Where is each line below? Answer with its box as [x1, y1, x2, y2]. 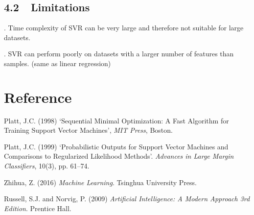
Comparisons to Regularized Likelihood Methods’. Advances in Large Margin [4, 151, 234, 161]
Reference [4, 87, 72, 107]
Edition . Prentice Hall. [4, 203, 71, 213]
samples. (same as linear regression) [4, 58, 111, 68]
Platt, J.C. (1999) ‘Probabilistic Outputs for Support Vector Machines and [4, 141, 229, 151]
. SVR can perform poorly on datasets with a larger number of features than [4, 48, 234, 59]
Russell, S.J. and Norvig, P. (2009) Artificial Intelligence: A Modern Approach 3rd [4, 193, 250, 204]
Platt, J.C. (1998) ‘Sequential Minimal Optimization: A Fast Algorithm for [4, 115, 229, 125]
